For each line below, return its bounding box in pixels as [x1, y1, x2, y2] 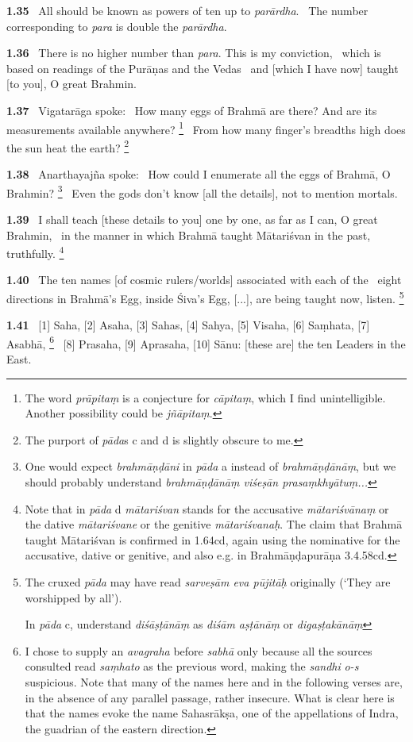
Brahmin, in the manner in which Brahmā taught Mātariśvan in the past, [6, 226, 371, 243]
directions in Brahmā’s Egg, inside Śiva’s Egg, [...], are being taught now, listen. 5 [6, 287, 404, 306]
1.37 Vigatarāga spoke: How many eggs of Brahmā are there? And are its [6, 102, 377, 118]
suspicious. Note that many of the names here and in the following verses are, [25, 673, 403, 690]
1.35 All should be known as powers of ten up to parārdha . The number [6, 2, 369, 18]
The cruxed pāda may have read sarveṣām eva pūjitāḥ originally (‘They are [25, 573, 391, 590]
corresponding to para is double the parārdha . [6, 17, 227, 34]
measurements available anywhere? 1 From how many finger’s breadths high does [6, 118, 406, 137]
